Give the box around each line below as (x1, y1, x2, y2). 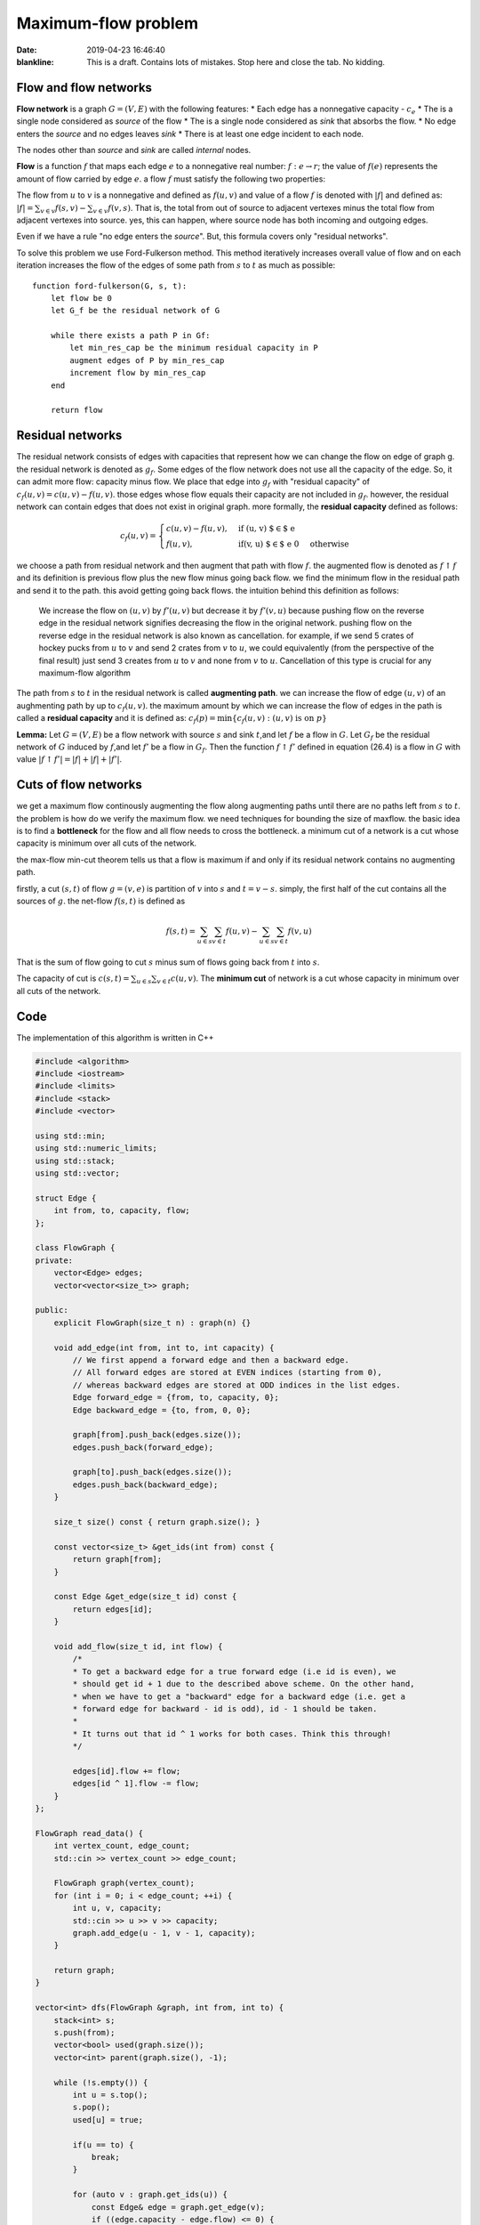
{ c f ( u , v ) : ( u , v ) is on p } (231, 713, 328, 725)
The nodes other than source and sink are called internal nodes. (16, 145, 252, 156)
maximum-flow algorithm (38, 667, 131, 678)
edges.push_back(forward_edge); (72, 1442, 213, 1452)
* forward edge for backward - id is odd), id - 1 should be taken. (72, 1703, 378, 1713)
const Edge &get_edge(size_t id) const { (53, 1591, 237, 1602)
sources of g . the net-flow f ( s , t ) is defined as (16, 895, 186, 906)
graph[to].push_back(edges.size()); (72, 1467, 233, 1477)
